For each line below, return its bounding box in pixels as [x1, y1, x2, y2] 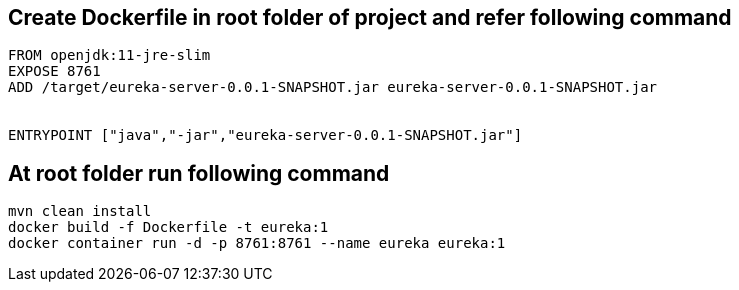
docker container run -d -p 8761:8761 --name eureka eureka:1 [8, 235, 506, 252]
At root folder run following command [8, 160, 390, 186]
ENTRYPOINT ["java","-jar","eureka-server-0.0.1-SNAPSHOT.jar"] [8, 127, 523, 144]
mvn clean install [8, 203, 152, 220]
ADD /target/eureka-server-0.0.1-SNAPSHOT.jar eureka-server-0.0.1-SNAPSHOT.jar [8, 79, 658, 96]
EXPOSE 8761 [8, 63, 101, 80]
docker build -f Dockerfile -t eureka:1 [8, 219, 329, 236]
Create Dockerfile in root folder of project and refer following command [8, 5, 732, 30]
